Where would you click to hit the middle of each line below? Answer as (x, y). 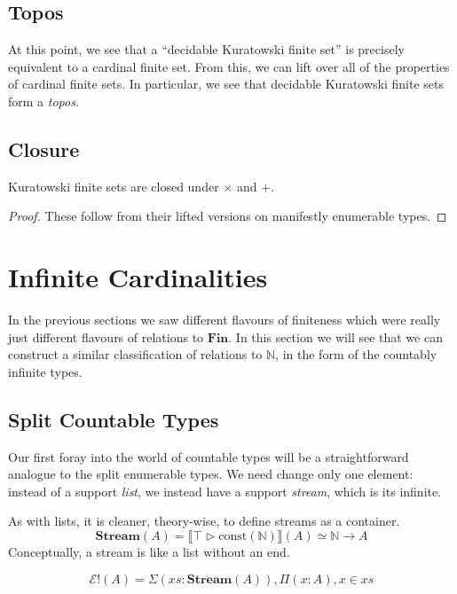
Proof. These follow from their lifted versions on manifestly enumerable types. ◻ (228, 216)
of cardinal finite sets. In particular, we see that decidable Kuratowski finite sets (226, 84)
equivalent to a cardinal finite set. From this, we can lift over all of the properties (229, 66)
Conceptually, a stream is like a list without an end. (149, 552)
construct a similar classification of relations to (135, 354)
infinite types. (45, 371)
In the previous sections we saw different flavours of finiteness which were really (225, 320)
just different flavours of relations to (106, 336)
